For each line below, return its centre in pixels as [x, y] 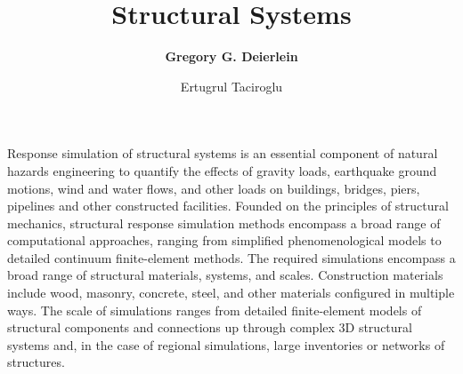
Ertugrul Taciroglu [231, 86]
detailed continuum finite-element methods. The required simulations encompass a [231, 257]
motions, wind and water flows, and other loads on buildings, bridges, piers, [214, 188]
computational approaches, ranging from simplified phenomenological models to [224, 240]
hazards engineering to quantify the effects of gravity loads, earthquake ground [222, 170]
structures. [36, 362]
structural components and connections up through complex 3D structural [210, 327]
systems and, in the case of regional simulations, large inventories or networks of [226, 344]
